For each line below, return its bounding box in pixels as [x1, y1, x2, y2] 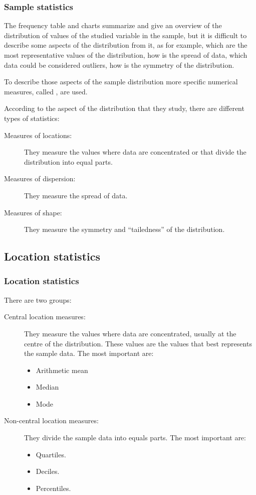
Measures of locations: [4, 130, 72, 140]
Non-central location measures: [4, 415, 99, 426]
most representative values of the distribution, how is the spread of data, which [4, 50, 247, 60]
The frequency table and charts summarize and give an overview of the [4, 20, 222, 31]
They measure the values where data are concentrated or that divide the [24, 147, 246, 157]
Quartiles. [36, 449, 66, 459]
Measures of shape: [4, 207, 62, 217]
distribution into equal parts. [24, 156, 113, 167]
